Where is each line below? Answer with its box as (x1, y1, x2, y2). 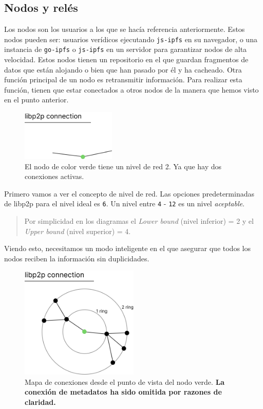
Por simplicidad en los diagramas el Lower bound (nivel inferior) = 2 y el (24, 216, 254, 226)
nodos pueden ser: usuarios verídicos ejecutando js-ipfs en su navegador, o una (4, 33, 257, 44)
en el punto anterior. (4, 94, 69, 105)
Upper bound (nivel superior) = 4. (24, 225, 131, 236)
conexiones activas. (25, 171, 84, 182)
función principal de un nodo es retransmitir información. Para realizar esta (4, 74, 242, 85)
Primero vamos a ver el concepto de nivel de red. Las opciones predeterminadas (4, 188, 254, 199)
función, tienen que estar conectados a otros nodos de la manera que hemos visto (4, 84, 259, 95)
